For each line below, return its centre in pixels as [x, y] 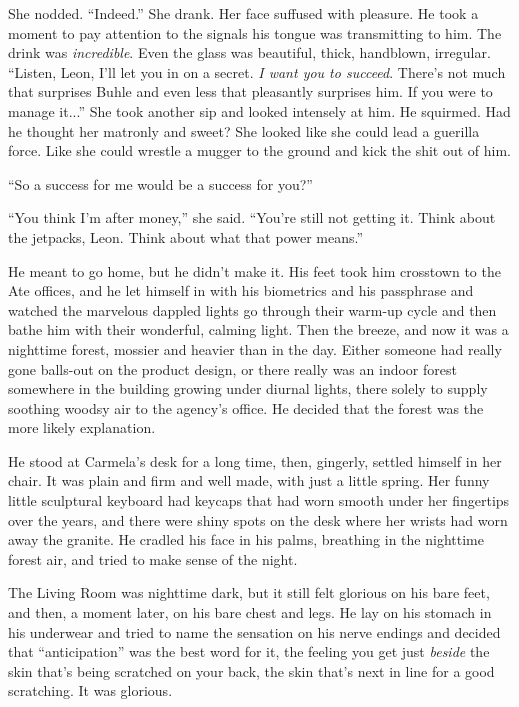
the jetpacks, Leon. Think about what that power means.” [186, 236]
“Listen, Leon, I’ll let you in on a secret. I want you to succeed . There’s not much [257, 71]
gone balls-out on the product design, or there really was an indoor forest [232, 368]
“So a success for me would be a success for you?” [160, 183]
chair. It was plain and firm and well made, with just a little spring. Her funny [249, 480]
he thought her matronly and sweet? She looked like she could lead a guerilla [244, 130]
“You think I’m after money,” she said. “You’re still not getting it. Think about [252, 217]
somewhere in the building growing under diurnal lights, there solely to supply [248, 388]
